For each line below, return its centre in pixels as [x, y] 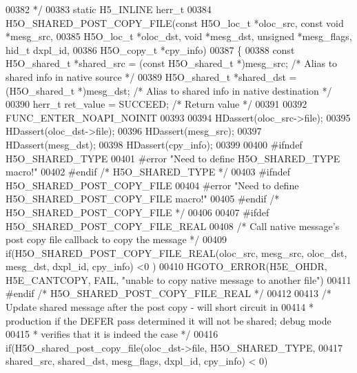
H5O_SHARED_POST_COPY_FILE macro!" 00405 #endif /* [143, 199]
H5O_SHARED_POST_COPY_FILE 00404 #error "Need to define [152, 185]
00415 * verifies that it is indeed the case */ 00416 [112, 334]
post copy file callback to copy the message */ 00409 [116, 239]
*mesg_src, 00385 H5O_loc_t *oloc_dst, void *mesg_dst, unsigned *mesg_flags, [179, 36]
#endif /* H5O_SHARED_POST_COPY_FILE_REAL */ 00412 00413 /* [169, 293]
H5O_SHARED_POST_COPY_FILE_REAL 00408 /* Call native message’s [173, 226]
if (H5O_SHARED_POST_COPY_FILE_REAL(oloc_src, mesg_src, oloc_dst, [176, 252]
